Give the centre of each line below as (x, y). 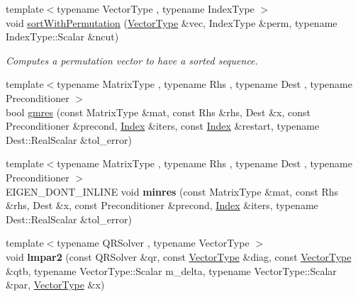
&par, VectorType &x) (55, 285)
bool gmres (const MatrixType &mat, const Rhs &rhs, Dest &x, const (158, 112)
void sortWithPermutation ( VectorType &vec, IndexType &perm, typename (172, 22)
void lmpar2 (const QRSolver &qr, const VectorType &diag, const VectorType (179, 256)
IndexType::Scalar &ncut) (62, 37)
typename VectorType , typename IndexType (156, 9)
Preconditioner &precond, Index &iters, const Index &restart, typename (163, 126)
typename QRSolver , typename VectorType (153, 243)
